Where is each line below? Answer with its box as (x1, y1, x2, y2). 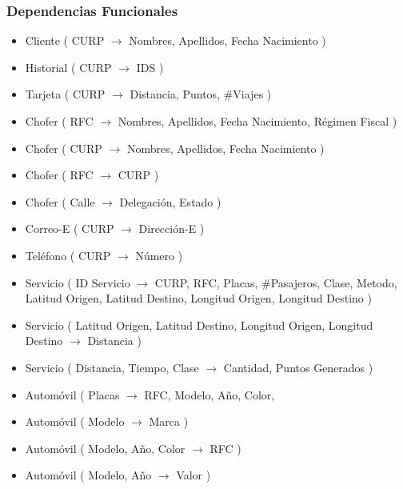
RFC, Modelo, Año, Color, (144, 386, 275, 403)
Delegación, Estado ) (119, 193, 221, 210)
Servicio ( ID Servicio (25, 274, 130, 291)
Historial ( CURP (25, 58, 112, 75)
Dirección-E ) (138, 220, 205, 237)
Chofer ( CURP (25, 139, 102, 156)
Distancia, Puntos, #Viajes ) (130, 86, 272, 102)
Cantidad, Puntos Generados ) (223, 359, 373, 375)
